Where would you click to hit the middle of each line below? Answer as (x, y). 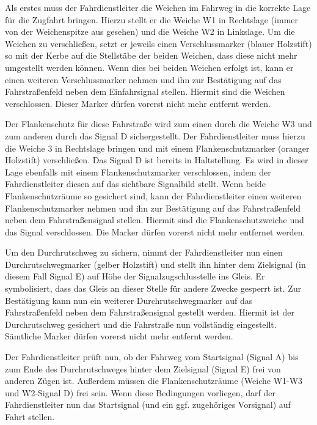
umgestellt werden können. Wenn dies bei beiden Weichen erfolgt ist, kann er (149, 67)
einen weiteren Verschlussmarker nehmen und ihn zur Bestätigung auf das (143, 79)
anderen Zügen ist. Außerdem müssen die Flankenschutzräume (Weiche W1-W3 (154, 381)
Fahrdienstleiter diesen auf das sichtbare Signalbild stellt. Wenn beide (135, 184)
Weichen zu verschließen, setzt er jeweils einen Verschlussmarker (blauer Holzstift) (158, 43)
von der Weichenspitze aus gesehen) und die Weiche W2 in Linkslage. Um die (150, 31)
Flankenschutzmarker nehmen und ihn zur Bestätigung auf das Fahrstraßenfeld (153, 208)
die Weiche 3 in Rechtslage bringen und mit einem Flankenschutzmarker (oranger (157, 148)
